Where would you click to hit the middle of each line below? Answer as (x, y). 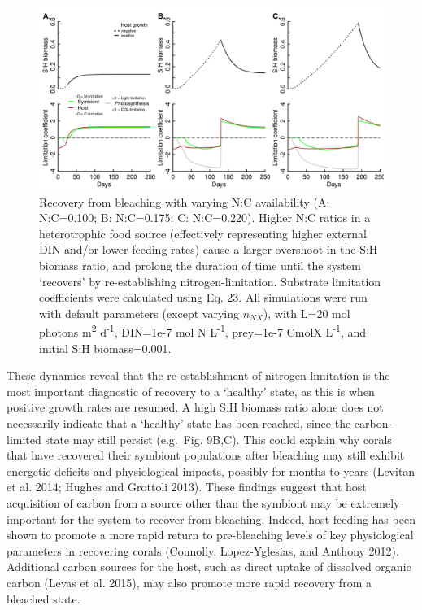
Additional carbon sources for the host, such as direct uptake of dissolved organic (209, 566)
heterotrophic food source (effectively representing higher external (203, 233)
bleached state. (44, 598)
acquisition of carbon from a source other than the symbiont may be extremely (203, 503)
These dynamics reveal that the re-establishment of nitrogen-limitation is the (198, 375)
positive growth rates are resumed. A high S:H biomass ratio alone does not (195, 407)
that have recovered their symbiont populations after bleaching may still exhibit (206, 455)
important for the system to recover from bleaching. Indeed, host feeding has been (211, 518)
